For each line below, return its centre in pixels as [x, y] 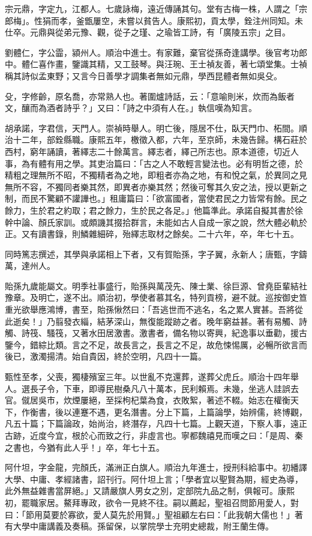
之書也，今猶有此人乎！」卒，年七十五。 [85, 447]
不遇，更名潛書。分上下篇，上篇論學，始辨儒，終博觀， [198, 411]
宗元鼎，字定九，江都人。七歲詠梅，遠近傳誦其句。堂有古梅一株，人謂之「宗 [156, 8]
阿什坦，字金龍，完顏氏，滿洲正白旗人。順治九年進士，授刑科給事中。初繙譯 [156, 467]
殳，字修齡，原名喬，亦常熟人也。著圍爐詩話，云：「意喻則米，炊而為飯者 [150, 96]
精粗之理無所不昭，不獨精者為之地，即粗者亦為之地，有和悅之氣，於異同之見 [156, 175]
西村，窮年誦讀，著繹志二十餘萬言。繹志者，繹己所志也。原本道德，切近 [148, 151]
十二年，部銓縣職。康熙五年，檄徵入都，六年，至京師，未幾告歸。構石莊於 [160, 140]
